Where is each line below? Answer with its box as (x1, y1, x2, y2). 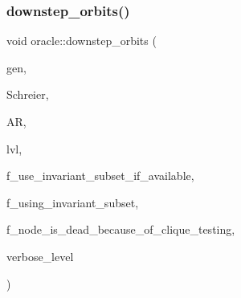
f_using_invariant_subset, (6, 194, 139, 210)
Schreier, (6, 86, 49, 103)
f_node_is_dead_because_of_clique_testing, (6, 221, 235, 238)
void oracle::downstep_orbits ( (6, 32, 157, 49)
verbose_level (6, 247, 74, 264)
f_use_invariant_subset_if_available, (6, 167, 194, 184)
